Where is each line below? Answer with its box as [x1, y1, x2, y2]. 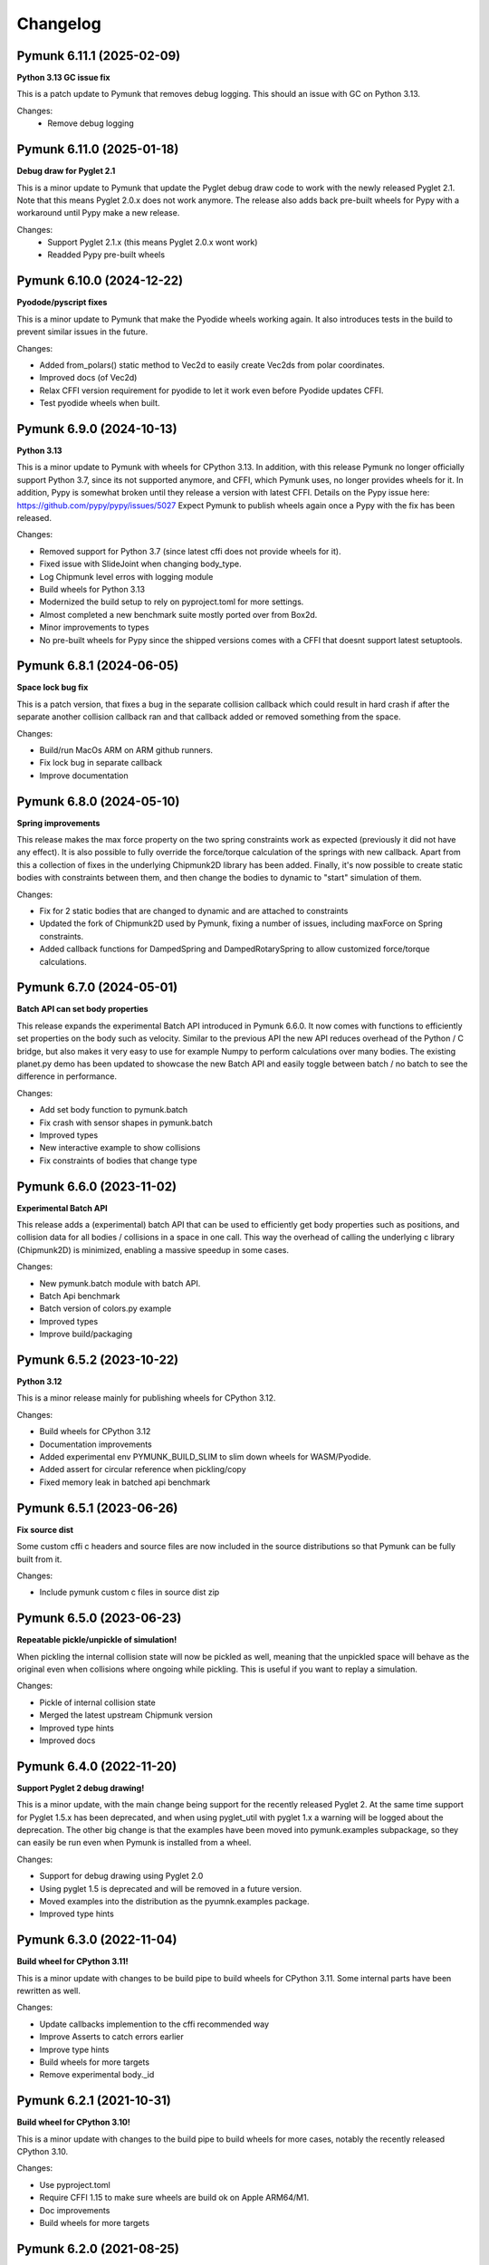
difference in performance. [16, 1071, 118, 1082]
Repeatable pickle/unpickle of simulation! [16, 1634, 177, 1645]
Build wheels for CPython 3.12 [39, 1426, 151, 1437]
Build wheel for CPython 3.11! [16, 1956, 129, 1967]
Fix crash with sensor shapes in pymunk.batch [39, 1117, 213, 1128]
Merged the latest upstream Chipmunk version [39, 1710, 213, 1720]
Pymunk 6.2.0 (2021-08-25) [16, 2241, 180, 2256]
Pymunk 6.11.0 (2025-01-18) [16, 141, 179, 158]
